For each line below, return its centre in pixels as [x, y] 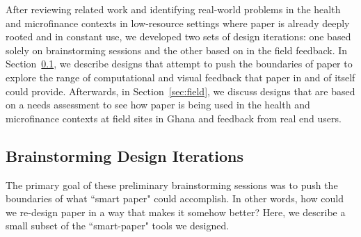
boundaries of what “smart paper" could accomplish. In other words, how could [175, 198]
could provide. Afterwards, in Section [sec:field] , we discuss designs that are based [180, 91]
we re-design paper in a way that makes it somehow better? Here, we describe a [176, 212]
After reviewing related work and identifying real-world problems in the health [173, 9]
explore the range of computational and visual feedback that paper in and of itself [180, 77]
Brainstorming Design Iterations [125, 155]
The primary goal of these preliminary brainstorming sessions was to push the [172, 185]
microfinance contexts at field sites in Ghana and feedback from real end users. [174, 118]
